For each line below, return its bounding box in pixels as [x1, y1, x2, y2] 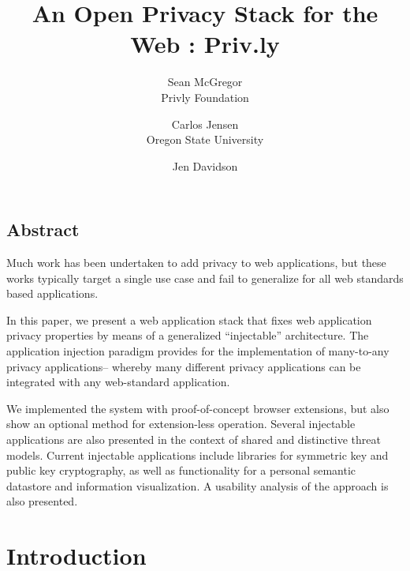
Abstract [6, 217, 80, 242]
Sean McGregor [167, 73, 243, 90]
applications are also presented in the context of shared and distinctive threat [6, 431, 381, 448]
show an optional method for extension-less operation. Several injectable [6, 415, 356, 432]
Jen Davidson [172, 157, 238, 174]
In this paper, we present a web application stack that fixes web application [6, 311, 372, 328]
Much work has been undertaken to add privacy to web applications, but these [6, 254, 386, 271]
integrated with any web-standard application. [6, 374, 230, 390]
